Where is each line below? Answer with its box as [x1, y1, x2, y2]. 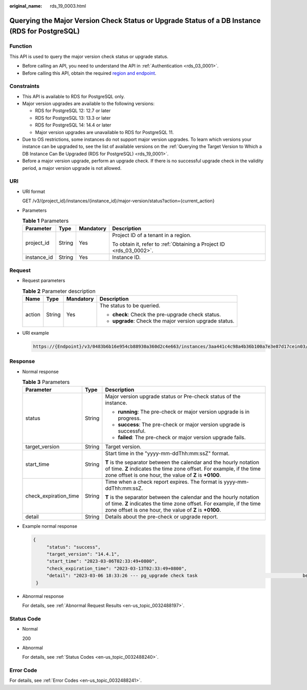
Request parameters [22, 277, 65, 284]
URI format [22, 188, 46, 195]
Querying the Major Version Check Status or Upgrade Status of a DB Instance [9, 16, 261, 25]
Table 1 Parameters [22, 218, 69, 225]
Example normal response [22, 523, 78, 529]
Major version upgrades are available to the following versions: [22, 100, 155, 107]
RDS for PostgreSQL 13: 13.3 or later [35, 115, 111, 121]
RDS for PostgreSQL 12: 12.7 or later [35, 107, 111, 114]
